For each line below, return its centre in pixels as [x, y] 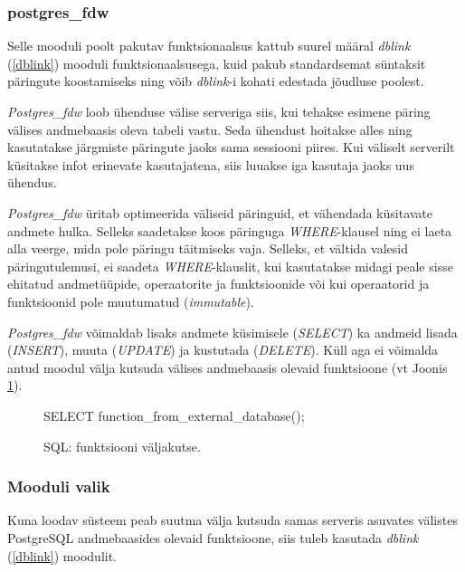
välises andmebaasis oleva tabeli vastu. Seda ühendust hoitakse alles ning [210, 129]
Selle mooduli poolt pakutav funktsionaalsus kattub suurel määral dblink [209, 46]
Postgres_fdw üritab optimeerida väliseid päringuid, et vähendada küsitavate [220, 212]
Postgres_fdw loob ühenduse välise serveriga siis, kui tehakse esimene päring [219, 111]
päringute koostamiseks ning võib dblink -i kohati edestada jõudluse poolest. [216, 81]
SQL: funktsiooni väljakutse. [122, 446]
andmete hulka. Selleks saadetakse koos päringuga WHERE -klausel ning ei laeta [230, 230]
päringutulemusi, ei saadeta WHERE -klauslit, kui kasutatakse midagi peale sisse [230, 266]
